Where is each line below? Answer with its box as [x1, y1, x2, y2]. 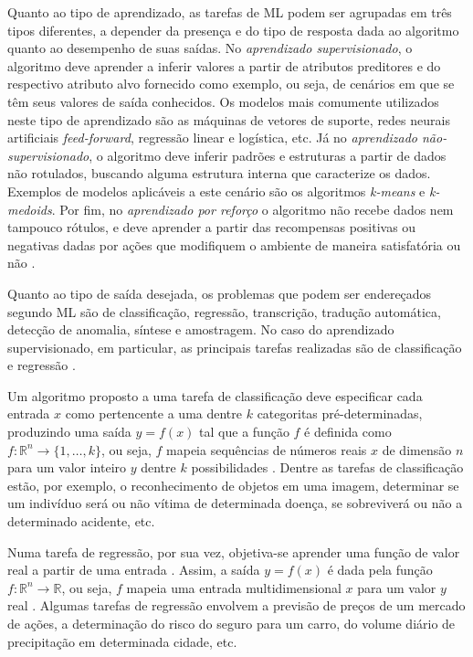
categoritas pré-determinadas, [257, 404, 423, 423]
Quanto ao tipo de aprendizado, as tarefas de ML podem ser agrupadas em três [7, 3, 452, 21]
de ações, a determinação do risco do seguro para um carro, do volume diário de [7, 614, 456, 632]
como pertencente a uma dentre [65, 404, 243, 423]
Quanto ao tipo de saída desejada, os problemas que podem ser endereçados [7, 283, 432, 302]
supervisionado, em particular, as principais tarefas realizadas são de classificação [7, 337, 462, 356]
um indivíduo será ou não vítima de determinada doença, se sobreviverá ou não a [7, 493, 463, 513]
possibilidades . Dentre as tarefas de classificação [191, 458, 464, 477]
